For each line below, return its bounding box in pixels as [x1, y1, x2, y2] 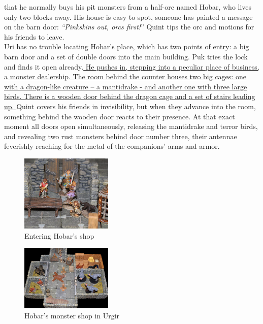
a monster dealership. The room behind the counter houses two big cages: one [4, 71, 246, 82]
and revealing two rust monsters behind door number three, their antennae [4, 131, 237, 141]
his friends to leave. [4, 31, 64, 42]
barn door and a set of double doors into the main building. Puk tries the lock [4, 51, 248, 61]
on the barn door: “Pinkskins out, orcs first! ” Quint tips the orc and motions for [4, 21, 254, 32]
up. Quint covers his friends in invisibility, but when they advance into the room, [4, 101, 256, 111]
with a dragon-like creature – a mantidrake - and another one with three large [4, 81, 247, 91]
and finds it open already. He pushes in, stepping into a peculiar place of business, [4, 61, 259, 72]
